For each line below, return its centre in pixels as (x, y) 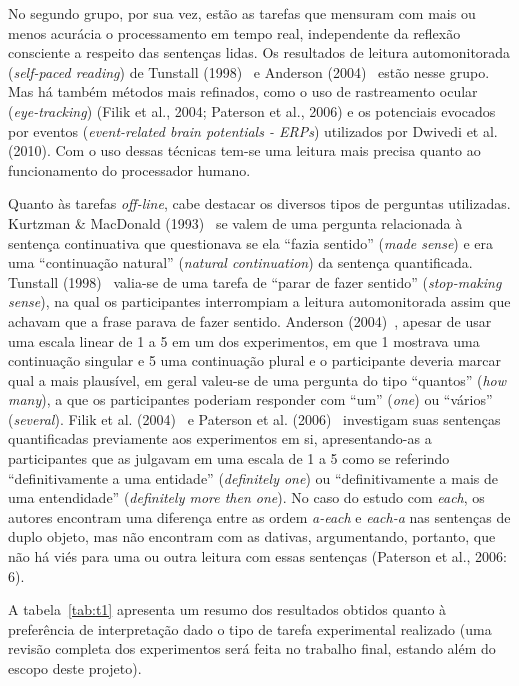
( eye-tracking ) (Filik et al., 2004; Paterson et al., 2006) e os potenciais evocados (252, 110)
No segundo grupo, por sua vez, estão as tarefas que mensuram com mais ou (242, 13)
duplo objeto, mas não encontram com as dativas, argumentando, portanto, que (252, 536)
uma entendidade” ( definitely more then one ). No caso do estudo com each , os (246, 497)
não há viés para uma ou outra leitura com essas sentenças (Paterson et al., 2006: (257, 556)
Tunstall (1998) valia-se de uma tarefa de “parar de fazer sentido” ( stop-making (255, 281)
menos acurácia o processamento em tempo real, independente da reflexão (234, 32)
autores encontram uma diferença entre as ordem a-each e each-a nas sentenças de (259, 516)
